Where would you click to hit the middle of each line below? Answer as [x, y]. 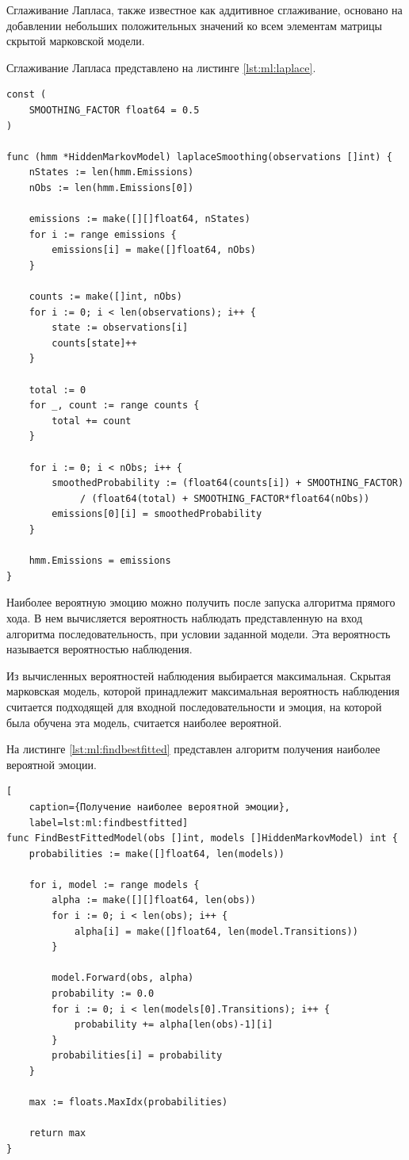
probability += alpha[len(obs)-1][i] [174, 1025]
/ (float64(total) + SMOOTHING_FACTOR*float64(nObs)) [225, 498]
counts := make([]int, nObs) [105, 297]
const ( [27, 95]
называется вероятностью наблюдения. [99, 649]
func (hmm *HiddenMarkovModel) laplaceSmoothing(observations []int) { [199, 157]
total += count [92, 421]
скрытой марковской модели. [76, 41]
